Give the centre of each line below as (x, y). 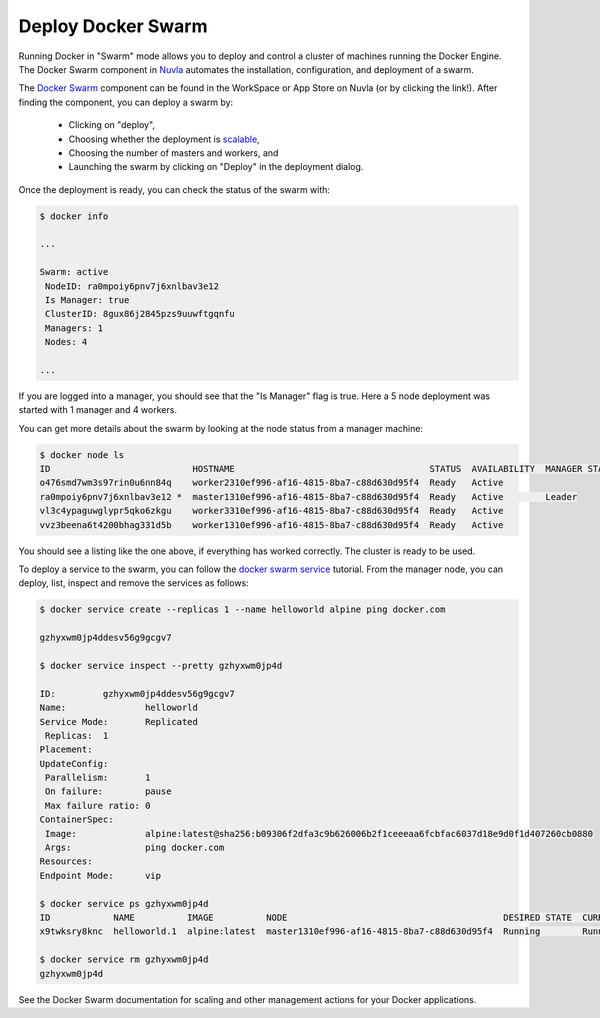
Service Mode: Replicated (119, 721)
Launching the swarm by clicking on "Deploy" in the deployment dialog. (216, 167)
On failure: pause (108, 791)
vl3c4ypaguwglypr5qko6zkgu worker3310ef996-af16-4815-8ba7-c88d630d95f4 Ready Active (271, 511)
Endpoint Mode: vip (100, 875)
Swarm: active (74, 272)
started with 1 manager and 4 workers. (97, 410)
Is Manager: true (87, 300)
